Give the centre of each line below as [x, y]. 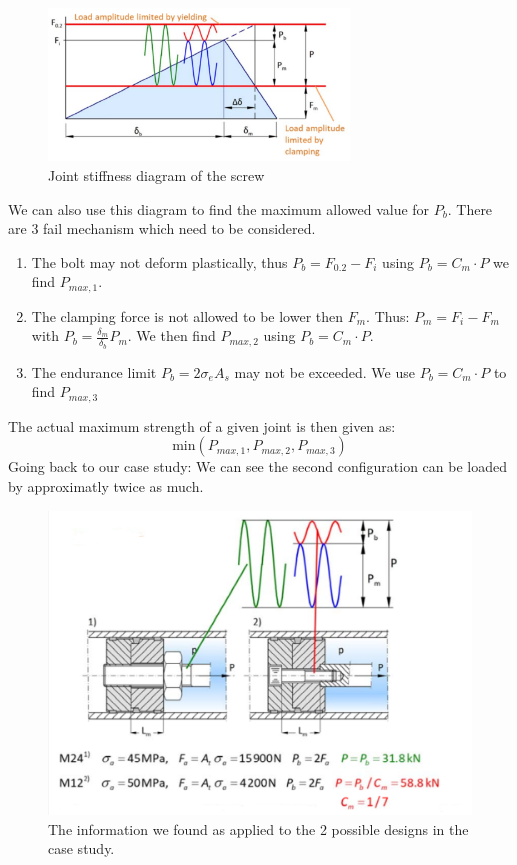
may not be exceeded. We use [324, 371]
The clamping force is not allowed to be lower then [187, 315]
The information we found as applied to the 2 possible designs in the [258, 828]
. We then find [171, 335]
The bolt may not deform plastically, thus [159, 261]
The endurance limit [94, 371]
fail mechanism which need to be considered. [179, 228]
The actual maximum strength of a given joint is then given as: [202, 425]
